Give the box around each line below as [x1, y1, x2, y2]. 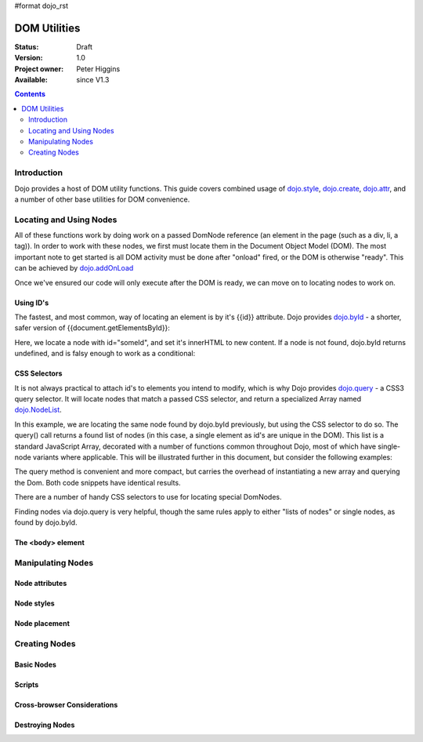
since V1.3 [76, 75, 110, 85]
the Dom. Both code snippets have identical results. [14, 478, 181, 487]
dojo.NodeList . [14, 405, 62, 415]
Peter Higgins [76, 64, 121, 74]
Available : [14, 75, 49, 85]
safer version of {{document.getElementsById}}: [14, 323, 170, 333]
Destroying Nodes [14, 720, 75, 729]
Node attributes [14, 579, 67, 588]
